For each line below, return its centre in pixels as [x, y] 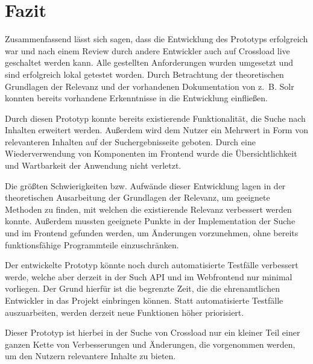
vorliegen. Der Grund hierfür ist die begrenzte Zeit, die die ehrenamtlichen [143, 288]
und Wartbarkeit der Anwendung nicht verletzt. [93, 165]
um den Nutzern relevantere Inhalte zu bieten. [90, 356]
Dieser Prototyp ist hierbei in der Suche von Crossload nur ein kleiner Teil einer [153, 332]
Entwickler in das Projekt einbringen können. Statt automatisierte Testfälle [144, 300]
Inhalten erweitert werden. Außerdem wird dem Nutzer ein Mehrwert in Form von [156, 130]
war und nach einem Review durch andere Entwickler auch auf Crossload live [147, 50]
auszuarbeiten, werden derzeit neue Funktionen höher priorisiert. [125, 312]
